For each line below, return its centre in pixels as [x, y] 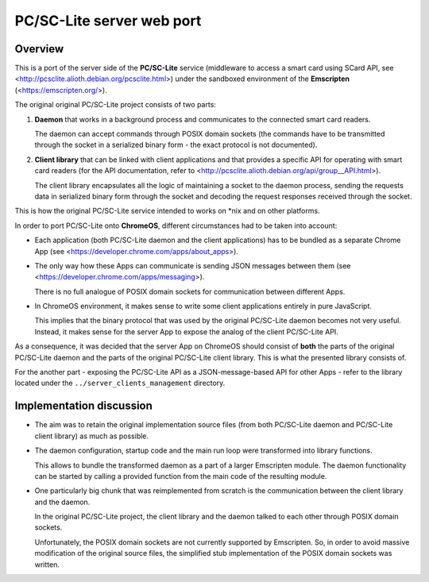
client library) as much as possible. [92, 436]
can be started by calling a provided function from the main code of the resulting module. [181, 476]
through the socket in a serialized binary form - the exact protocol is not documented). [176, 145]
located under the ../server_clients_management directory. [120, 383]
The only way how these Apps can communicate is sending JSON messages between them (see [193, 265]
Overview [39, 49]
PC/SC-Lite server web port [108, 21]
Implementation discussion [83, 406]
